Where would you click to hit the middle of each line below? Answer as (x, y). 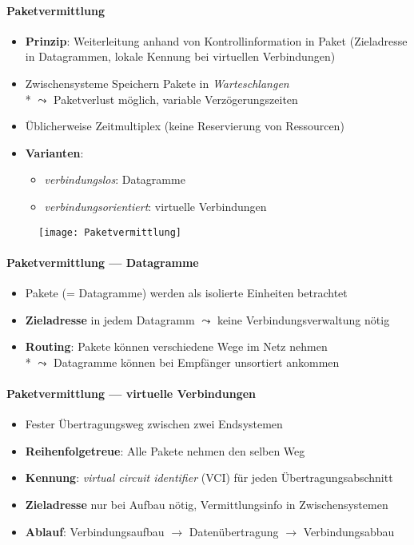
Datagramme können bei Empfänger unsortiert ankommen (197, 362)
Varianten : (54, 152)
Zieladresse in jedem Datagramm (110, 319)
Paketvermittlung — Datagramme (103, 262)
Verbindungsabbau (349, 531)
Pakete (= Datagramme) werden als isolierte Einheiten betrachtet (186, 292)
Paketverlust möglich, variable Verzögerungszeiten (176, 99)
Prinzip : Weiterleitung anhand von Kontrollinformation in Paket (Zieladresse (216, 40)
